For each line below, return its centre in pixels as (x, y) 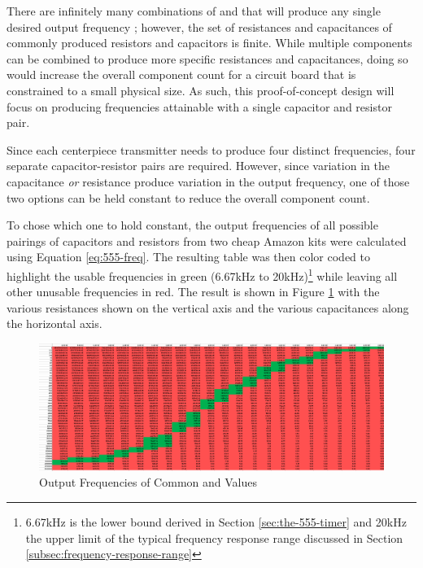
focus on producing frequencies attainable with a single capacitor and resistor (199, 106)
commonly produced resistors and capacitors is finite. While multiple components (209, 43)
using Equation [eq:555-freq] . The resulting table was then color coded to (189, 257)
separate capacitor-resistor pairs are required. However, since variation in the (198, 166)
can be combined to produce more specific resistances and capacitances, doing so (207, 58)
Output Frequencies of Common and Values (148, 482)
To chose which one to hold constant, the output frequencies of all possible (192, 225)
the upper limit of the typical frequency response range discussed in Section (214, 537)
